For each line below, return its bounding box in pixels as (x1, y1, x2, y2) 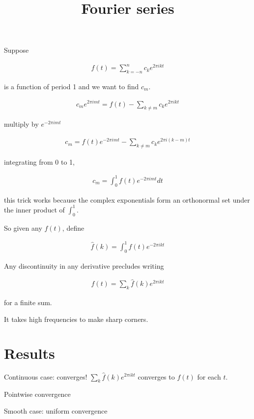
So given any (4, 222, 42, 233)
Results (4, 343, 55, 363)
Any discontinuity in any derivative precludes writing (4, 260, 164, 271)
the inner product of (4, 204, 65, 214)
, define (62, 222, 85, 233)
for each (197, 371, 221, 382)
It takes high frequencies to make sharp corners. (4, 314, 148, 324)
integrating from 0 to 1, (4, 156, 75, 167)
